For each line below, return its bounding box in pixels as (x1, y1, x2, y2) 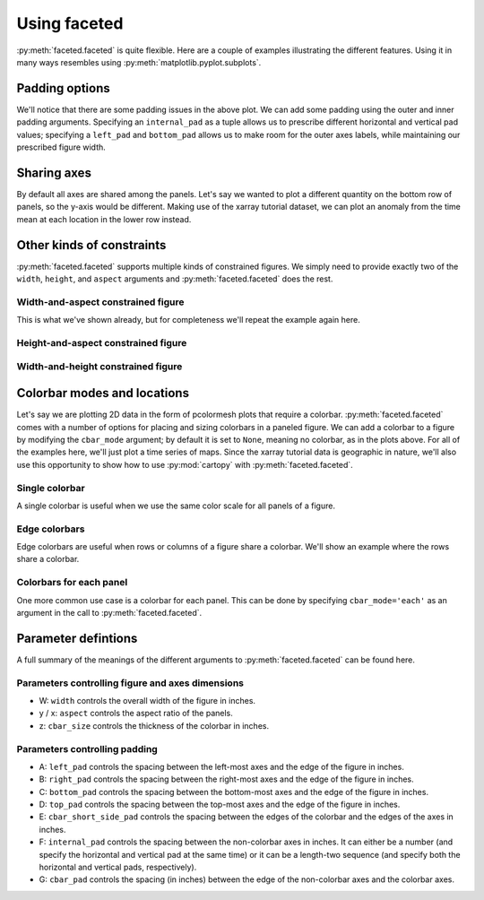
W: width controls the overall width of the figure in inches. (39, 695, 255, 705)
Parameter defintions (16, 630, 138, 645)
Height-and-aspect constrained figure (16, 336, 187, 349)
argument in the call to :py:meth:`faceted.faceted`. (16, 607, 203, 618)
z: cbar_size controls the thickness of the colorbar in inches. (39, 720, 269, 731)
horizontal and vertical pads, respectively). (39, 861, 197, 873)
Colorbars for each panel (16, 576, 128, 589)
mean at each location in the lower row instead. (16, 213, 192, 224)
